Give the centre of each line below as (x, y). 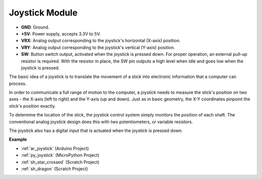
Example (18, 139)
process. (18, 83)
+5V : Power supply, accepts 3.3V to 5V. (61, 33)
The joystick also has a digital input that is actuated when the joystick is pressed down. (96, 130)
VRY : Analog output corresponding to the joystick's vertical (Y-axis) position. (98, 47)
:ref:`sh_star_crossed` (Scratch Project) (60, 162)
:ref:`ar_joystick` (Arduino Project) (55, 148)
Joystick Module (43, 13)
